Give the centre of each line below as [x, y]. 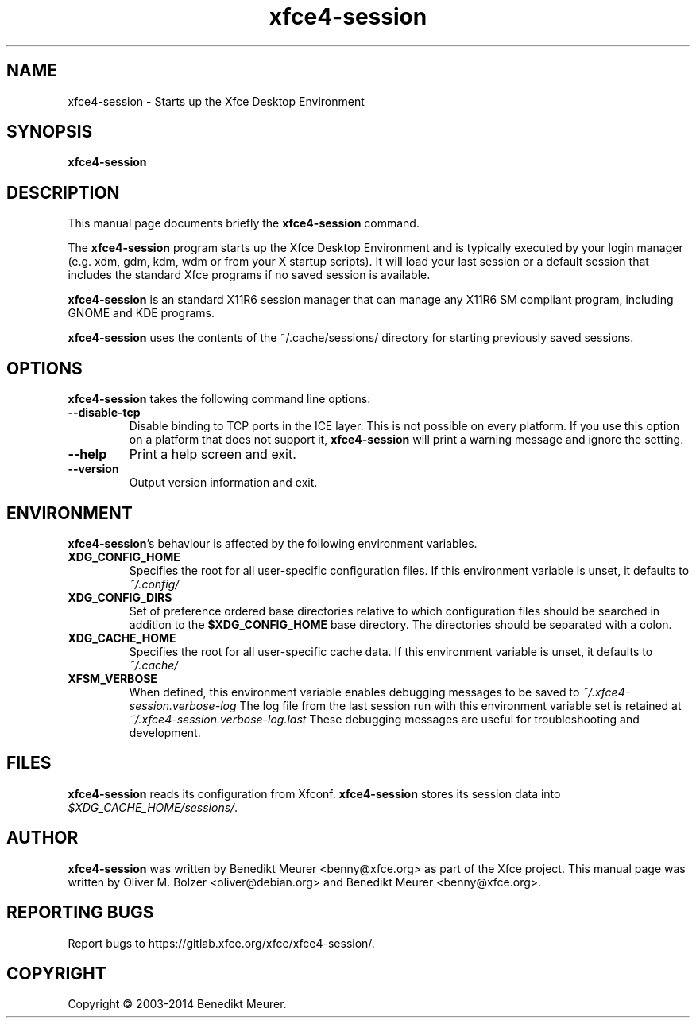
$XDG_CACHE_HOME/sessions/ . [153, 807]
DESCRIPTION [63, 192]
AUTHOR [43, 838]
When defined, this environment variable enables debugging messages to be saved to [354, 692]
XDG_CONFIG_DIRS [120, 597]
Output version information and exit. [223, 483]
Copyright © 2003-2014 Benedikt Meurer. [177, 1004]
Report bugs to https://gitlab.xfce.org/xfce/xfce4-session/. [221, 943]
